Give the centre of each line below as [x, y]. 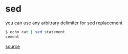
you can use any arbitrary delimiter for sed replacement [64, 23]
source [13, 46]
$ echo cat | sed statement [35, 32]
